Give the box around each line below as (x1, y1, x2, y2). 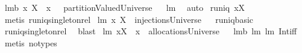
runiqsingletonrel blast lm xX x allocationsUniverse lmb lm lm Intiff (4, 25, 297, 37)
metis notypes (4, 36, 57, 49)
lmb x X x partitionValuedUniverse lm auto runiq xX (4, 1, 245, 13)
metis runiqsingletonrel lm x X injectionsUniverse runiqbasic (4, 13, 254, 25)
